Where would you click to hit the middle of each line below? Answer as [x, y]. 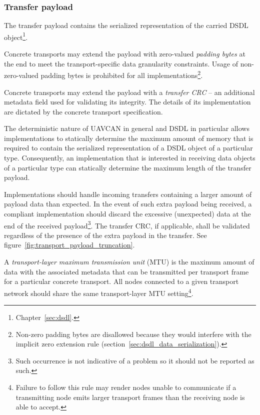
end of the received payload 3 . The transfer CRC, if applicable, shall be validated [127, 224]
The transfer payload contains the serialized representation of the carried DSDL [126, 25]
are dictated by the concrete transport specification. [83, 111]
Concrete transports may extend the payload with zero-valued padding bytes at [125, 54]
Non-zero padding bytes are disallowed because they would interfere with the [133, 334]
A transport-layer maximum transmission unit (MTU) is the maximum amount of [129, 262]
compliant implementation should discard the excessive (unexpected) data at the [127, 214]
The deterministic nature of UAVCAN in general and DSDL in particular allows [127, 128]
